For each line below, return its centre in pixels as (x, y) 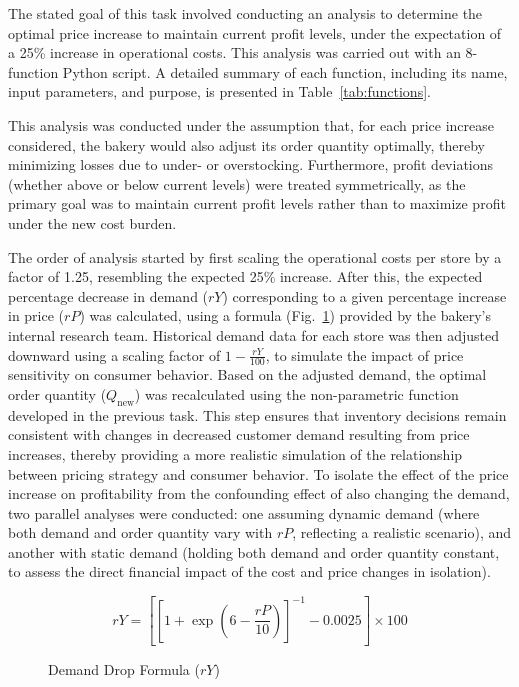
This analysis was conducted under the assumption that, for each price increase (251, 124)
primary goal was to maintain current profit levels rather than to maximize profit (257, 203)
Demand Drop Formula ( (124, 669)
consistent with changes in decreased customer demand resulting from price (239, 434)
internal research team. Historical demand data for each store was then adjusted (253, 334)
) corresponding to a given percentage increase (364, 295)
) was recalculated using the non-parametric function (296, 393)
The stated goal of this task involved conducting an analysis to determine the (245, 13)
